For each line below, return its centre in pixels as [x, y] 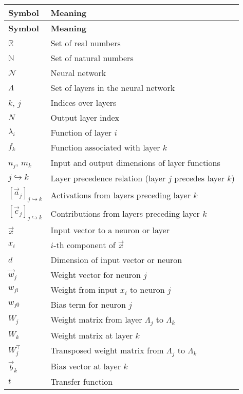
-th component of [85, 245]
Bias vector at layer [86, 366]
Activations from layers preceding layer [120, 195]
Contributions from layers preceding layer [125, 213]
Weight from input [84, 290]
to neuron [147, 290]
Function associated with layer [105, 147]
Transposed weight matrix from [107, 350]
